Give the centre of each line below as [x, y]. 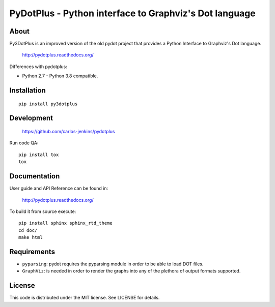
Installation [28, 91]
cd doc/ [28, 230]
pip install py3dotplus [48, 104]
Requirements [32, 252]
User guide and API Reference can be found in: [59, 189]
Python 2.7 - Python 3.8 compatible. [60, 76]
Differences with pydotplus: [38, 67]
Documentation [35, 176]
